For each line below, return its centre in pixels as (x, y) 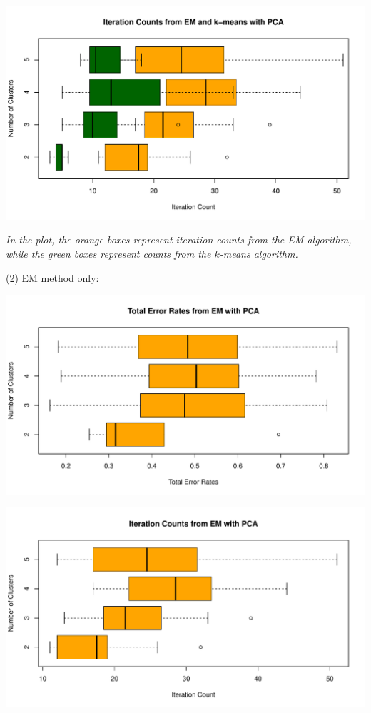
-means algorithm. (259, 253)
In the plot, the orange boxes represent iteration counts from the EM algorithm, (179, 239)
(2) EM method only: (52, 277)
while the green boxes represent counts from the (108, 253)
